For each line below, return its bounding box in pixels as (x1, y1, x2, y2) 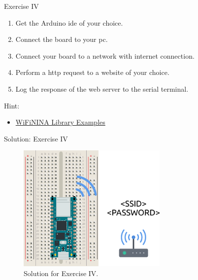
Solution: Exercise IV (4, 133, 68, 143)
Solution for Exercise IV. (24, 268, 99, 278)
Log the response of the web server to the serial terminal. (15, 83, 189, 94)
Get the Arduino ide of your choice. (15, 17, 123, 28)
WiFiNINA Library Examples (15, 117, 105, 127)
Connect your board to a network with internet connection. (15, 50, 195, 61)
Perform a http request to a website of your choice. (15, 67, 169, 77)
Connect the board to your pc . (15, 34, 108, 44)
